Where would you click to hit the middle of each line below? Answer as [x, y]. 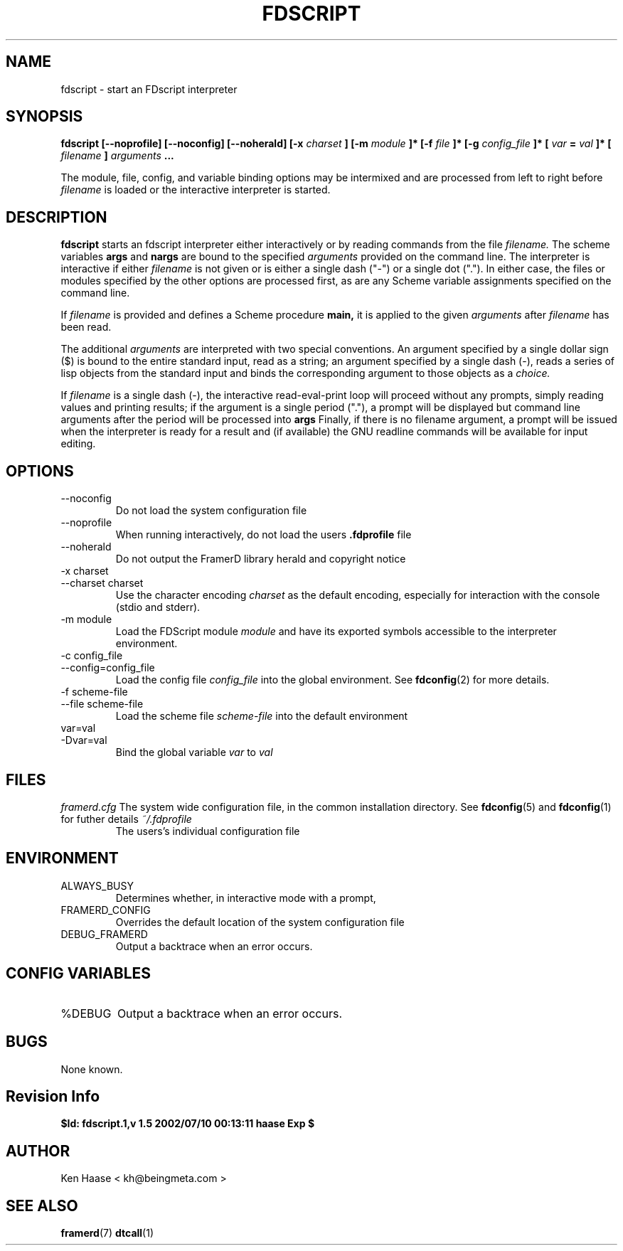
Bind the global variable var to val [194, 752]
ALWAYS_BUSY [97, 885]
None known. [92, 1069]
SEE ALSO [42, 1205]
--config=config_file [108, 668]
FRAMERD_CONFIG [106, 910]
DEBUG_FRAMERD [104, 934]
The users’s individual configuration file [208, 831]
